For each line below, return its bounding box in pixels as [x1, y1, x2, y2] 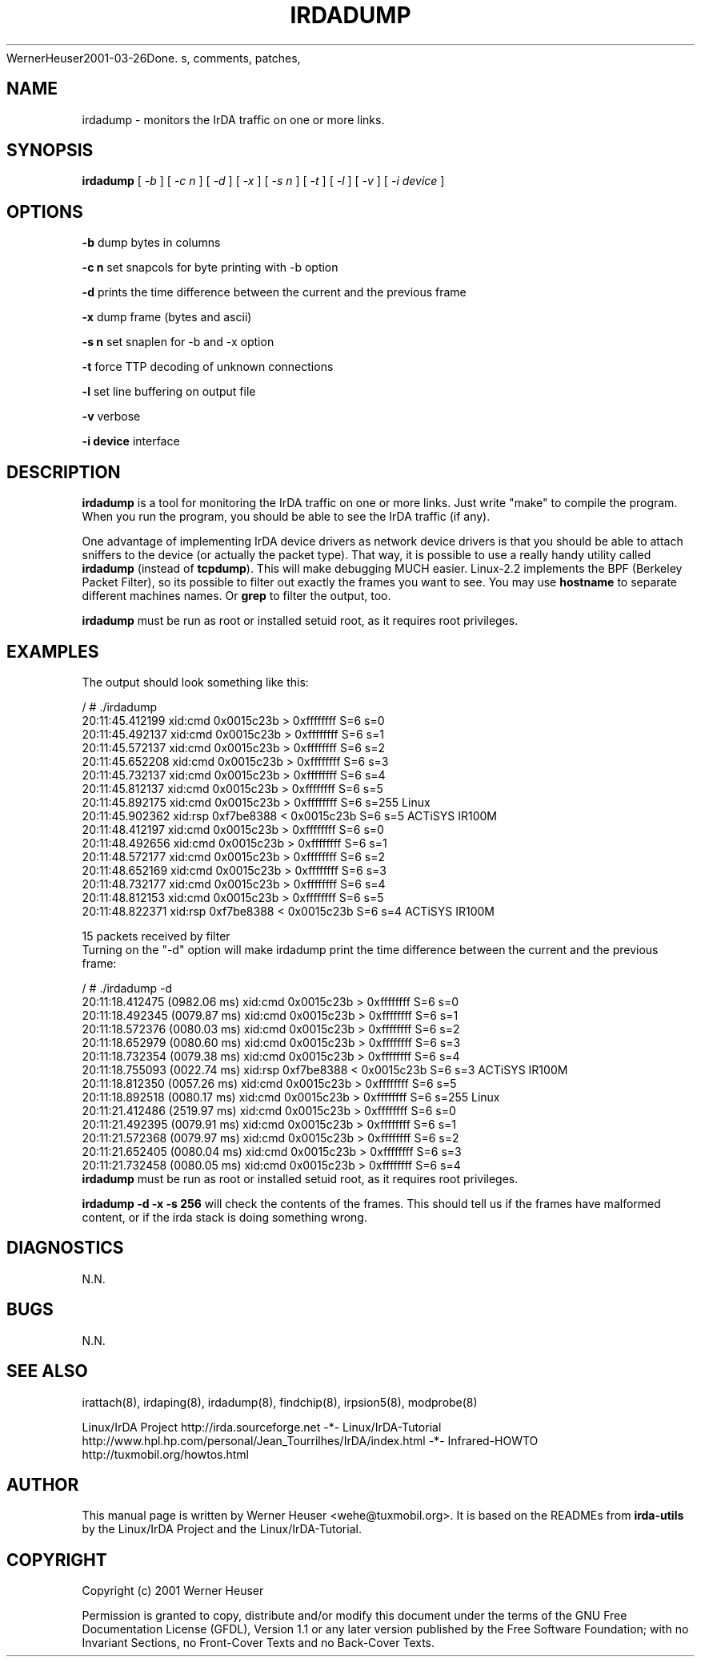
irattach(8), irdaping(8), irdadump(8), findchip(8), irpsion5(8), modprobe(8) [82, 1395, 478, 1409]
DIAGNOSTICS [6, 1238, 124, 1258]
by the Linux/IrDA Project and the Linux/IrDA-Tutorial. [82, 1522, 362, 1536]
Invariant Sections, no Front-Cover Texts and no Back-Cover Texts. [82, 1636, 435, 1650]
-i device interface [82, 434, 180, 449]
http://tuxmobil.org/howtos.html [82, 1447, 249, 1461]
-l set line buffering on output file [82, 385, 256, 399]
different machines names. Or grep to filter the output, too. [82, 589, 391, 603]
